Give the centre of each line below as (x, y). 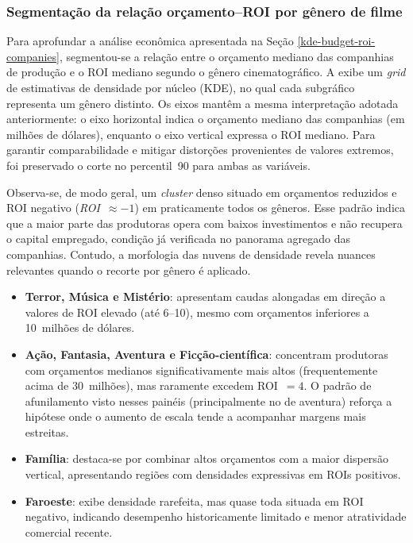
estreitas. (47, 431)
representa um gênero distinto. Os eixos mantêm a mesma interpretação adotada (203, 103)
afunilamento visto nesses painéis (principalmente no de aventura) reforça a (208, 401)
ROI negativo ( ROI (53, 208)
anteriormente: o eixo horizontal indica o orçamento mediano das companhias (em (206, 119)
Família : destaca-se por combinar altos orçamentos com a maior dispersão (206, 458)
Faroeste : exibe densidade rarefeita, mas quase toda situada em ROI (194, 501)
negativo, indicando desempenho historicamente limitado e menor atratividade (216, 516)
